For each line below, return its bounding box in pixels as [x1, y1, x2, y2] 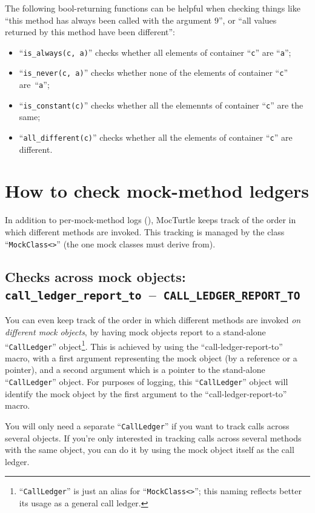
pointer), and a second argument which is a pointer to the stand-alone [5, 363, 265, 376]
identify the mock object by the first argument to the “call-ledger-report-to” [5, 387, 287, 400]
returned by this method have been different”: [5, 25, 175, 38]
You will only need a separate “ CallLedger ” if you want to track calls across [5, 419, 290, 432]
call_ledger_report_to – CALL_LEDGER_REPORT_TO [5, 285, 300, 303]
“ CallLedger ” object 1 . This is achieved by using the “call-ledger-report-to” [5, 338, 283, 352]
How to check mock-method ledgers [5, 178, 309, 203]
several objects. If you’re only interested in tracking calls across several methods [5, 431, 302, 444]
